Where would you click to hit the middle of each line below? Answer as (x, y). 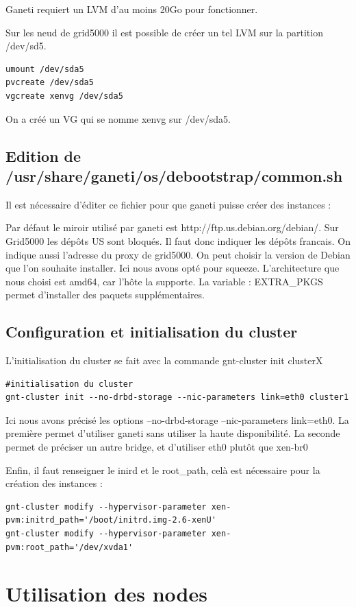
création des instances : (54, 483)
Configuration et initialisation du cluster (152, 332)
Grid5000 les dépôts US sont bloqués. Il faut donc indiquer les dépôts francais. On (178, 240)
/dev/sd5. (26, 46)
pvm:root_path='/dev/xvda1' (69, 547)
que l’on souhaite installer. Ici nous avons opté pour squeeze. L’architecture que (173, 268)
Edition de (43, 155)
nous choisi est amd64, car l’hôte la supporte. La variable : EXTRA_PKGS (164, 281)
